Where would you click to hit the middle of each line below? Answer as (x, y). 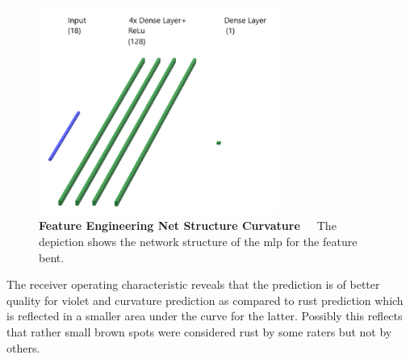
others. (23, 347)
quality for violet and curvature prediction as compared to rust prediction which (205, 300)
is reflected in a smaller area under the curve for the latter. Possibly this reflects (205, 316)
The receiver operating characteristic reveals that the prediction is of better (193, 284)
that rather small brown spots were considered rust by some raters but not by (199, 331)
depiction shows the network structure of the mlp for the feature (198, 241)
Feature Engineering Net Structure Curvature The (188, 225)
